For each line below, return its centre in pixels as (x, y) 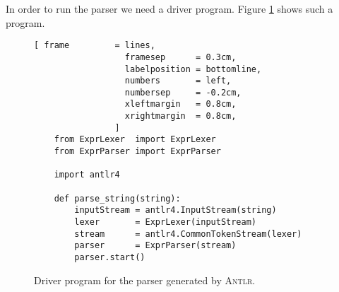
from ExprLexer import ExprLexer (135, 140)
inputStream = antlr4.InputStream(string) (176, 210)
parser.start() (110, 257)
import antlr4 (87, 175)
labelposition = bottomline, (193, 69)
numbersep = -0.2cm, (183, 92)
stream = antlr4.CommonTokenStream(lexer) (188, 234)
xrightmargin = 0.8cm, (180, 116)
